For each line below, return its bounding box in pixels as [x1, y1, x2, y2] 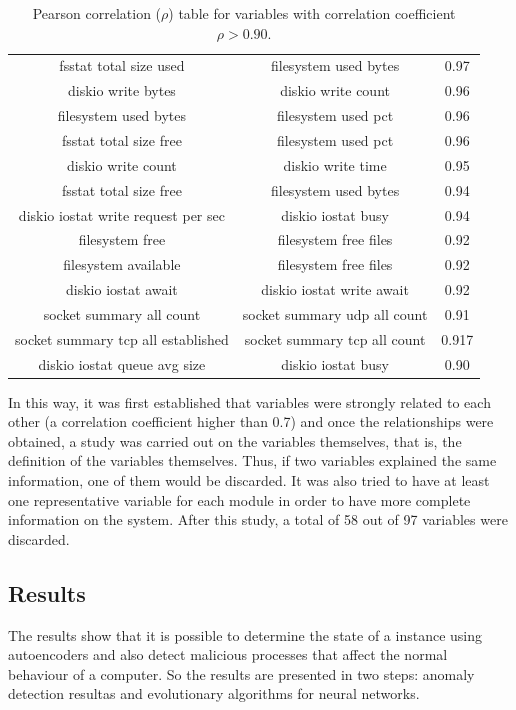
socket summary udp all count [242, 303, 428, 324]
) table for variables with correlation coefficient [168, 3, 456, 23]
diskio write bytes [67, 80, 176, 101]
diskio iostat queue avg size [38, 353, 206, 374]
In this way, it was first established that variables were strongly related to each [8, 391, 491, 412]
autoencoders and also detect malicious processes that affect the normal [8, 644, 448, 665]
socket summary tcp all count [244, 328, 426, 349]
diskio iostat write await [261, 279, 409, 300]
